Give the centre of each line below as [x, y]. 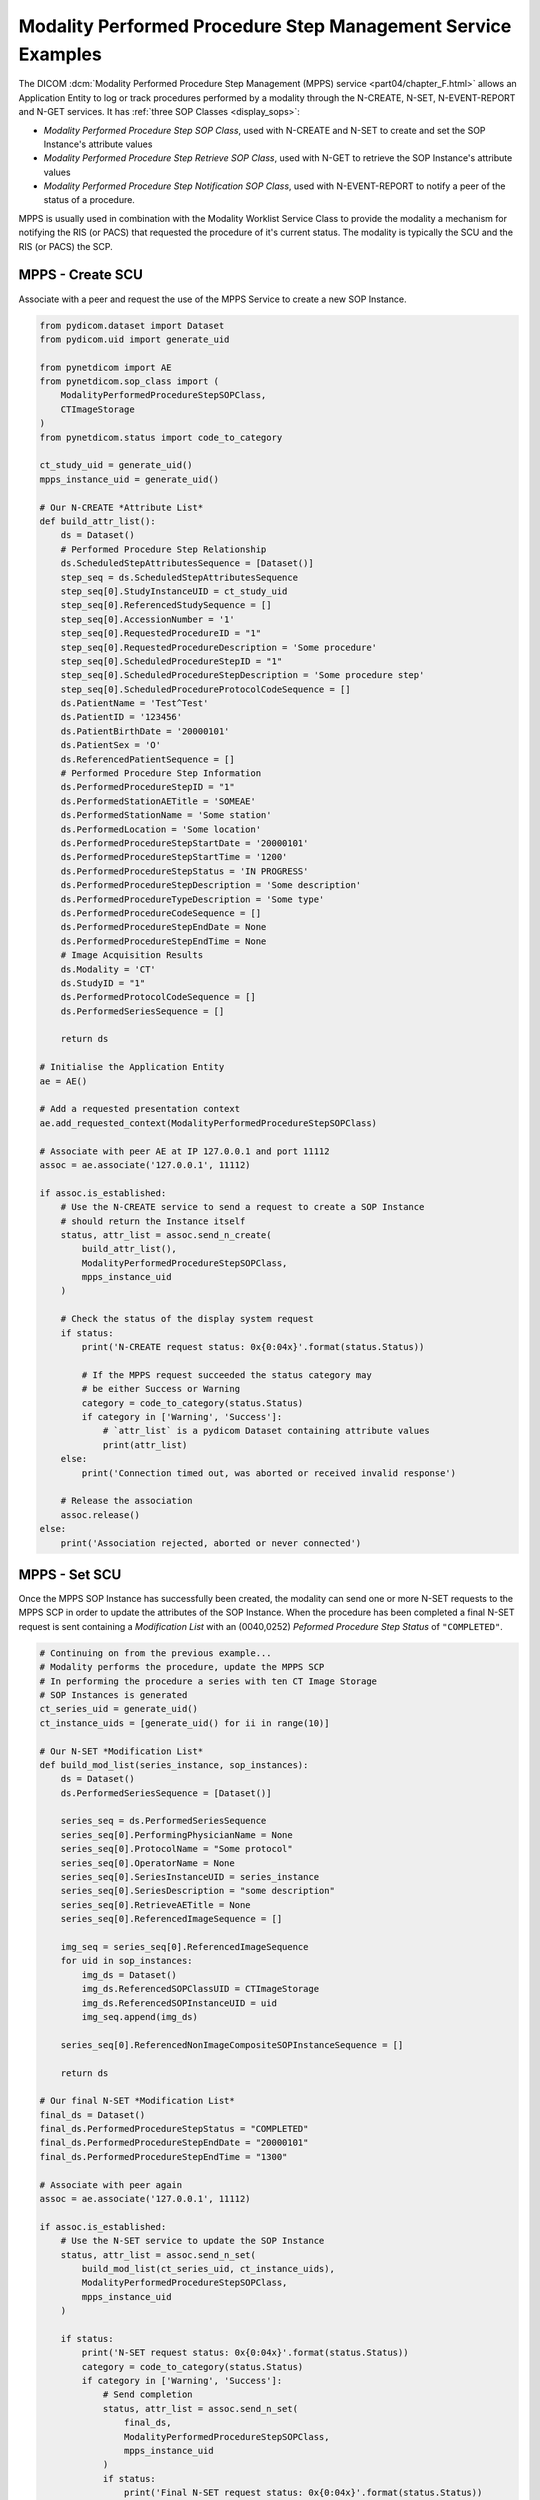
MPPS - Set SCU [70, 1574]
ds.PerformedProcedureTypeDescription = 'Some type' [192, 899]
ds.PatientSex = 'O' [111, 745]
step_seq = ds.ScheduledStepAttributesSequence [179, 577]
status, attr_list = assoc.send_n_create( [166, 1234]
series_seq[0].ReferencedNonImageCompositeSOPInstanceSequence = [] [232, 2044]
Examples [60, 54]
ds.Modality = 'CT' [108, 969]
